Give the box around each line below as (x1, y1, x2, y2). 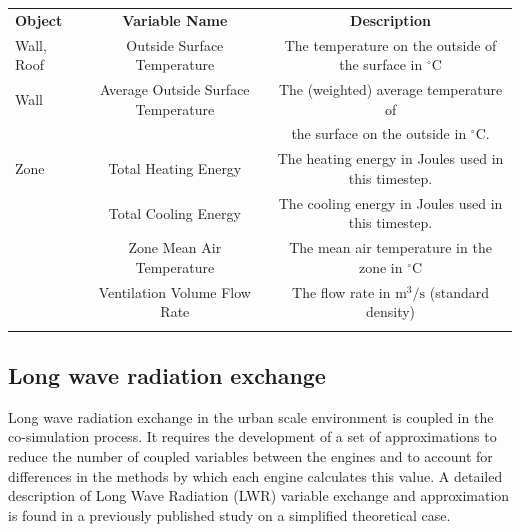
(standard (429, 281, 489, 302)
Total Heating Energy (108, 158, 242, 179)
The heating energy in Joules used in (277, 148, 504, 169)
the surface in (339, 54, 423, 75)
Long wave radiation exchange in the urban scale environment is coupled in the (8, 406, 494, 427)
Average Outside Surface (100, 79, 250, 100)
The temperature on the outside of (284, 34, 497, 55)
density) (365, 301, 416, 322)
